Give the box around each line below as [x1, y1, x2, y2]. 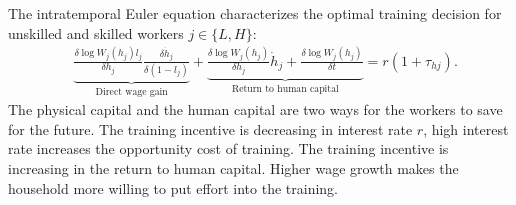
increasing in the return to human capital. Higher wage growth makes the [8, 158, 459, 179]
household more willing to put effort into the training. [8, 177, 339, 198]
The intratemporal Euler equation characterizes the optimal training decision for [8, 3, 502, 23]
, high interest [423, 118, 509, 139]
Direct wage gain [95, 86, 168, 97]
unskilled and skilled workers [8, 22, 184, 43]
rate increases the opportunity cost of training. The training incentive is [8, 138, 449, 159]
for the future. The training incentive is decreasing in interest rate [8, 118, 413, 139]
